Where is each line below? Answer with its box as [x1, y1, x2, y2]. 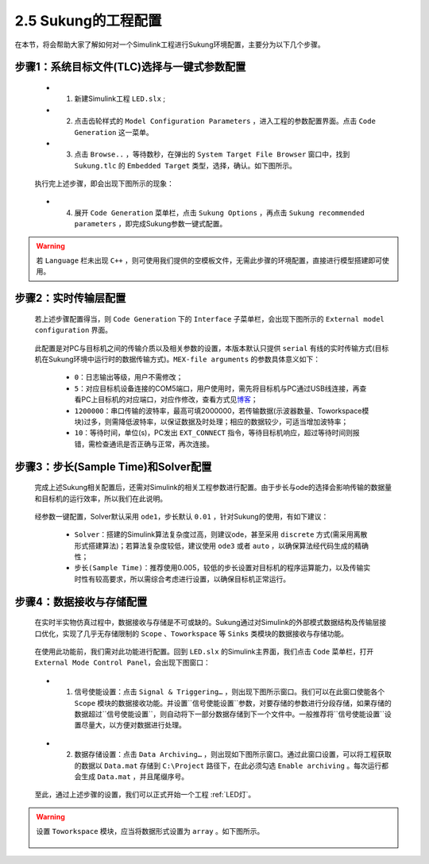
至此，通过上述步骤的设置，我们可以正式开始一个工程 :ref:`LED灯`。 [34, 790, 256, 800]
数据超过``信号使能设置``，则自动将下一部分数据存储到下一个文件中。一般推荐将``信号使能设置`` [74, 709, 385, 719]
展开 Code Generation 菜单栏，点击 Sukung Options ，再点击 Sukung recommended [74, 207, 365, 218]
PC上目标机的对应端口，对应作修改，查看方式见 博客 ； [80, 395, 258, 404]
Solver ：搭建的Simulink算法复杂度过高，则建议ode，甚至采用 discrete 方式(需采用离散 [74, 530, 368, 539]
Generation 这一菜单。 [74, 127, 154, 137]
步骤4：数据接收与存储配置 [14, 595, 148, 608]
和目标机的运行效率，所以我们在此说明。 [34, 493, 167, 503]
